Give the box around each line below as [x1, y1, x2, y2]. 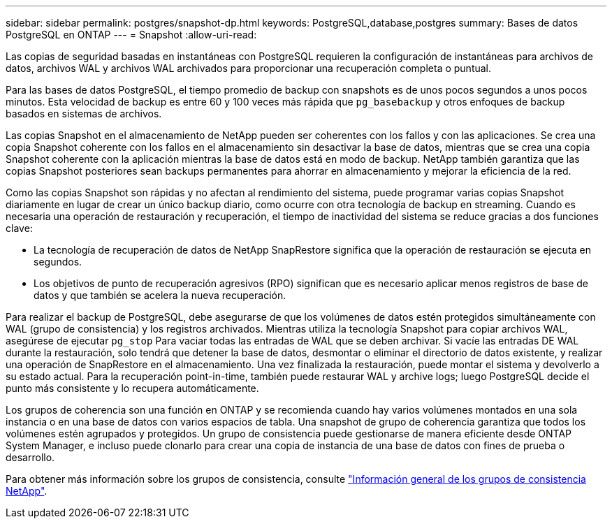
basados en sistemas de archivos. [6, 108, 162, 119]
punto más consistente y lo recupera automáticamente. [6, 382, 259, 394]
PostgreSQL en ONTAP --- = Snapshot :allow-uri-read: [6, 29, 257, 41]
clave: [6, 222, 33, 234]
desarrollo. [6, 451, 55, 463]
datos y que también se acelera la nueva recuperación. [34, 289, 286, 301]
